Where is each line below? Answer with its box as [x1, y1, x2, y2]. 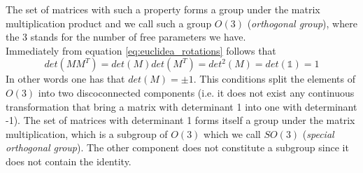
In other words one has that [6, 71, 125, 86]
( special [302, 126, 334, 141]
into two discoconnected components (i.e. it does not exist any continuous [38, 85, 355, 99]
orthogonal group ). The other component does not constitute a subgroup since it [6, 140, 349, 155]
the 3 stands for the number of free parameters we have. [6, 29, 246, 44]
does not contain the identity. [6, 153, 131, 168]
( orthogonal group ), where [247, 15, 357, 30]
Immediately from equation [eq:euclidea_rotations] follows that [6, 43, 276, 57]
